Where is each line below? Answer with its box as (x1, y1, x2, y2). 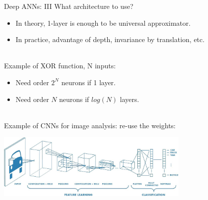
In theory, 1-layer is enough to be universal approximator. (15, 17, 191, 28)
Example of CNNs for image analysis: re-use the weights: (4, 120, 176, 130)
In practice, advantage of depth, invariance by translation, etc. (15, 34, 205, 45)
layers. (120, 94, 139, 104)
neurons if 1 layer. (61, 77, 116, 87)
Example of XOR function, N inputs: (4, 60, 116, 71)
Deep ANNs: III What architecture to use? (4, 1, 133, 11)
